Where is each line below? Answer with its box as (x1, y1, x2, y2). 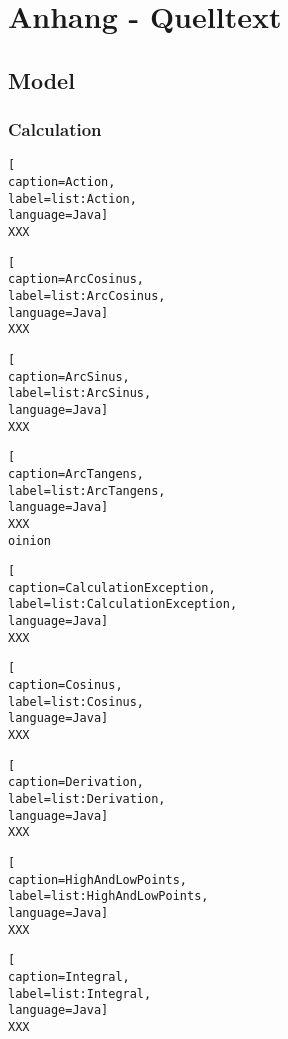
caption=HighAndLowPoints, (8, 872, 187, 887)
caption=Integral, (8, 969, 130, 984)
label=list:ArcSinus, (8, 386, 152, 401)
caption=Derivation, (8, 775, 145, 790)
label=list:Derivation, (8, 792, 166, 807)
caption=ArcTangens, (8, 466, 145, 481)
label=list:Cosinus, (8, 694, 145, 709)
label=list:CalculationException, (8, 597, 238, 612)
